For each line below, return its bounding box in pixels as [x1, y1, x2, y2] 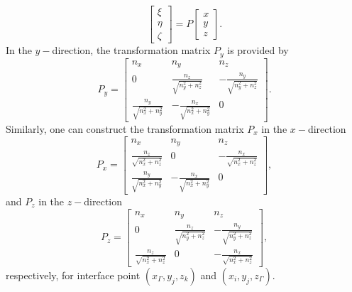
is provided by [227, 43, 289, 58]
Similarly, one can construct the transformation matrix [6, 121, 244, 136]
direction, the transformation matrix [52, 43, 211, 58]
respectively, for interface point [6, 267, 141, 282]
